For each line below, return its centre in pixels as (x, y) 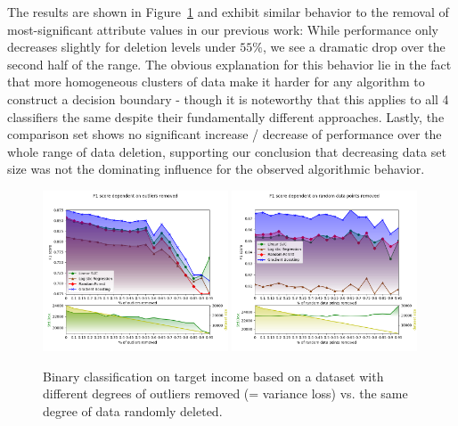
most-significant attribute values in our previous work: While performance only (223, 29)
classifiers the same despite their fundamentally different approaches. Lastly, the (226, 116)
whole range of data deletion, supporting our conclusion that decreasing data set (227, 151)
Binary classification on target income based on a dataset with (213, 376)
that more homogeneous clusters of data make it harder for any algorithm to (216, 82)
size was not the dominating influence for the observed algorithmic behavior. (216, 169)
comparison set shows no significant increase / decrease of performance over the (225, 134)
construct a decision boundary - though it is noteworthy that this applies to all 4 (228, 98)
